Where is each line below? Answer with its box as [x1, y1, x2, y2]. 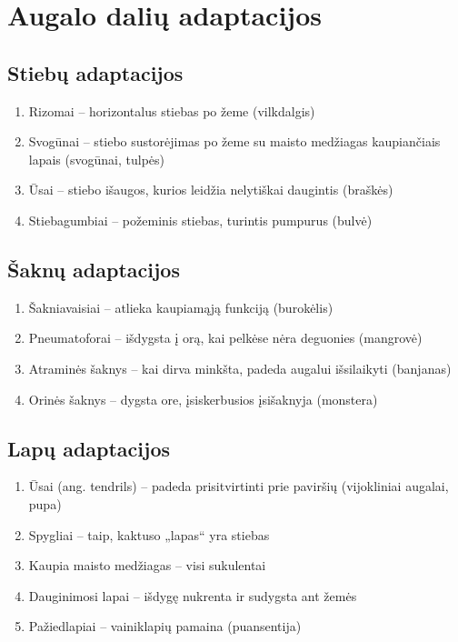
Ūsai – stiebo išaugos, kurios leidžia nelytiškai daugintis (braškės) [28, 180, 393, 199]
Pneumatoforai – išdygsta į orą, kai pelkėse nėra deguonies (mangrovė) [28, 328, 423, 347]
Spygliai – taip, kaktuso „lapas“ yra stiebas [28, 525, 270, 544]
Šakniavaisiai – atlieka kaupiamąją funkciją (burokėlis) [28, 297, 334, 316]
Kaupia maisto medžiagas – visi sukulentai [28, 556, 266, 575]
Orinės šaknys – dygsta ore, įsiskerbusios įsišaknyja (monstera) [28, 389, 378, 408]
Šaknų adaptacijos [7, 255, 180, 283]
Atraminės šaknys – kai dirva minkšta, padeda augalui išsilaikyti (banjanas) [28, 358, 452, 377]
